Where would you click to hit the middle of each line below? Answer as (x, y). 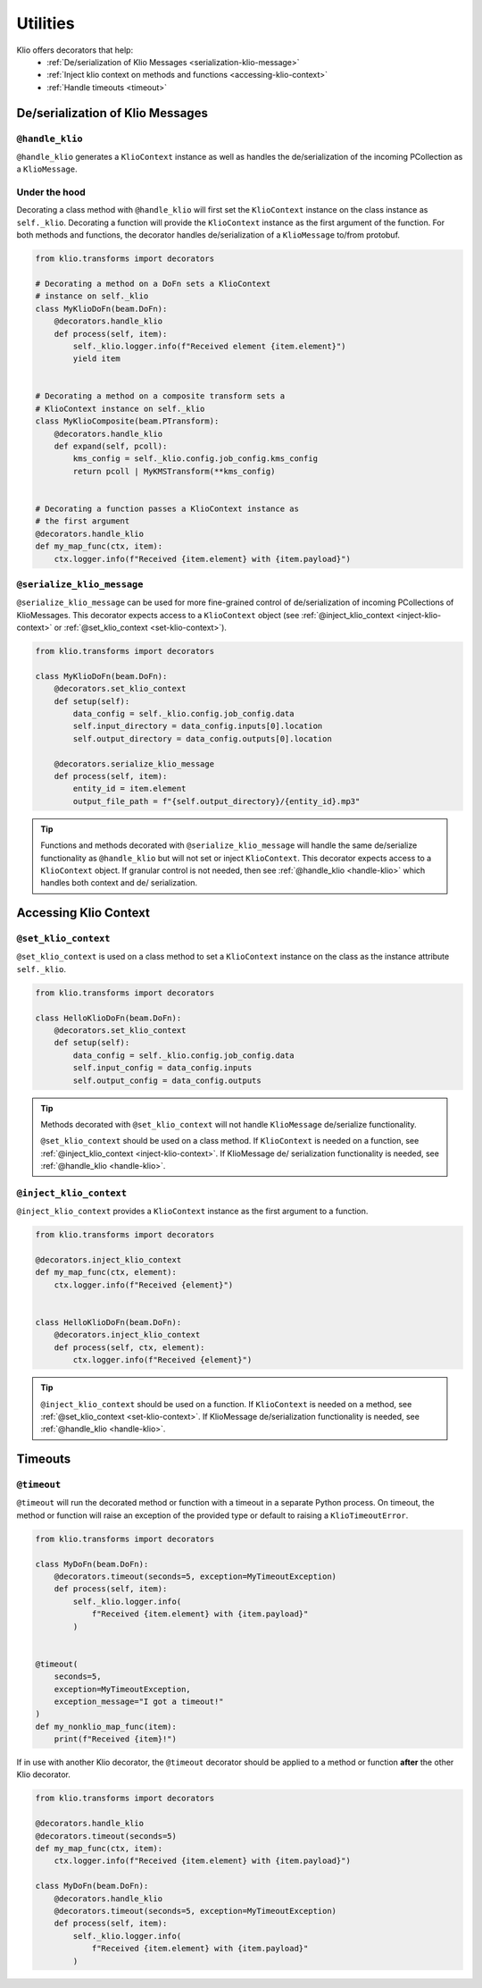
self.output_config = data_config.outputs (167, 1080)
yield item (96, 359)
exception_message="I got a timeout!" (139, 1701)
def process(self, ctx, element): (129, 1347)
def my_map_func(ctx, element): (106, 1272)
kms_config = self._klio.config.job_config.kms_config (195, 459)
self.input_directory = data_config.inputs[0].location (198, 726)
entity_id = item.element (129, 789)
